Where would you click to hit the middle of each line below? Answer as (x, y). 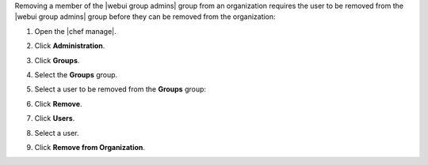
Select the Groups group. (76, 74)
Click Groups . (57, 60)
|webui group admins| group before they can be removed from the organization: (145, 17)
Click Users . (55, 118)
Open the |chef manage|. (75, 31)
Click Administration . (70, 46)
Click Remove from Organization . (90, 147)
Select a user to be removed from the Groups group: (120, 89)
